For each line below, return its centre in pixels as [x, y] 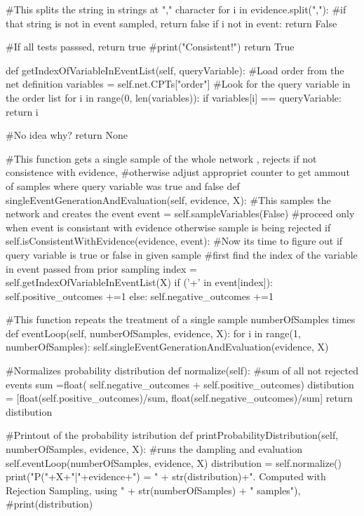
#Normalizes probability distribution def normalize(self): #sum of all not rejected [182, 371]
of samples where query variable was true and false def [123, 185]
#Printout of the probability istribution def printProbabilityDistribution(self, [172, 435]
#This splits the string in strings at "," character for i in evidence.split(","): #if [176, 9]
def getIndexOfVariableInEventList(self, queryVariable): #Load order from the [175, 70]
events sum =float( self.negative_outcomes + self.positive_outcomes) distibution [180, 384]
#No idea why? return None [67, 135]
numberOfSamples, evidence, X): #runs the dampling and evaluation [154, 449]
